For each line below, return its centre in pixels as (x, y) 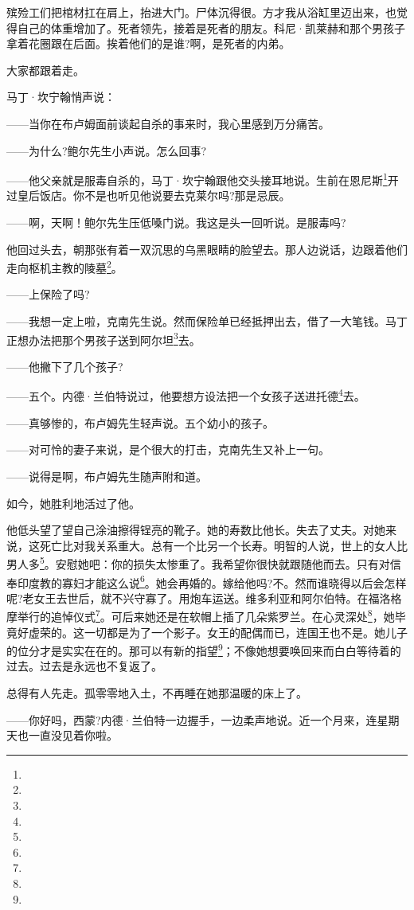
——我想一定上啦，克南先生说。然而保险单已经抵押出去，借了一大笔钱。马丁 (207, 321)
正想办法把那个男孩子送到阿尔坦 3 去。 (103, 338)
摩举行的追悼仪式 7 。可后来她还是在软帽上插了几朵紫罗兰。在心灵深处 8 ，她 (201, 615)
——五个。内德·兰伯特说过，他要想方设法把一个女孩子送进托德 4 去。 (186, 395)
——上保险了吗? (48, 294)
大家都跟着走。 (45, 70)
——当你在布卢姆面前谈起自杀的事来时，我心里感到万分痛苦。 (168, 123)
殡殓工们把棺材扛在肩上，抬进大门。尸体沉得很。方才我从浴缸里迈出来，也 (201, 12)
